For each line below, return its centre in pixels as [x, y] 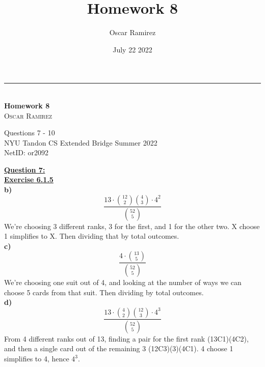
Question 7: [25, 169]
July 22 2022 [132, 49]
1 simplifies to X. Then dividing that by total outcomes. [92, 236]
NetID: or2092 [26, 152]
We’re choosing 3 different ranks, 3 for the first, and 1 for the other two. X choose [132, 226]
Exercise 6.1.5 [29, 179]
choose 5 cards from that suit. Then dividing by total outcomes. [104, 292]
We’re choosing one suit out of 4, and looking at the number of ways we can [123, 282]
